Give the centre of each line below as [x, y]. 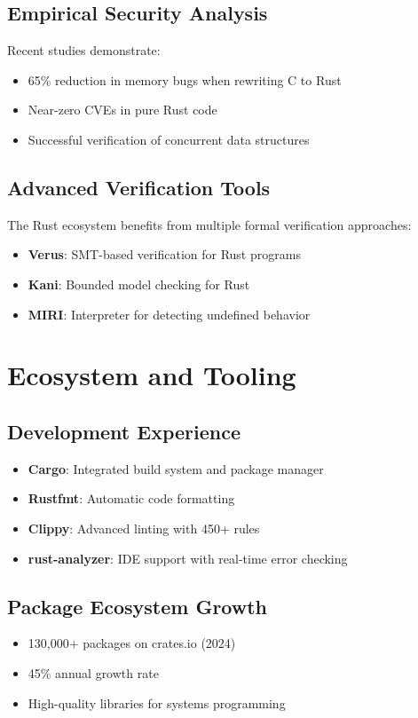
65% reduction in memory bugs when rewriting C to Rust [185, 79]
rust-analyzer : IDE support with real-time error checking [188, 558]
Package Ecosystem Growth [138, 606]
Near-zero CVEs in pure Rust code [122, 110]
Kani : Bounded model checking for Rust [139, 284]
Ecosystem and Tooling [152, 375]
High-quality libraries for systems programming [157, 702]
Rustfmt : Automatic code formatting [131, 498]
